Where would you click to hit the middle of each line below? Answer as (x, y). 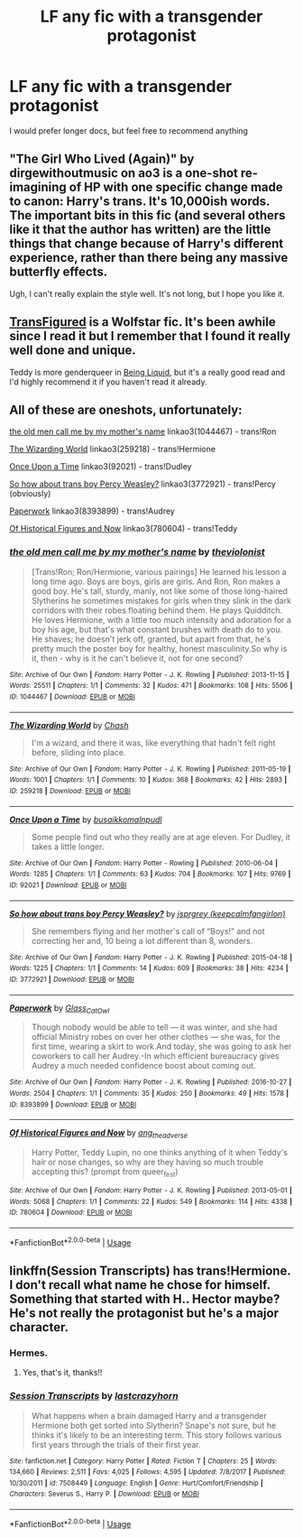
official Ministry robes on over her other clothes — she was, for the (156, 1037)
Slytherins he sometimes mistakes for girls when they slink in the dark (161, 600)
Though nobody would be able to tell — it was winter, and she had (154, 1027)
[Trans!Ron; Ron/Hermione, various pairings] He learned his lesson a (159, 571)
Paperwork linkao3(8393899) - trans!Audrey (92, 511)
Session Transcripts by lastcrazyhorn (94, 1396)
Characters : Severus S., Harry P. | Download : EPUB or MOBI (105, 1494)
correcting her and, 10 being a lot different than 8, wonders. (142, 940)
